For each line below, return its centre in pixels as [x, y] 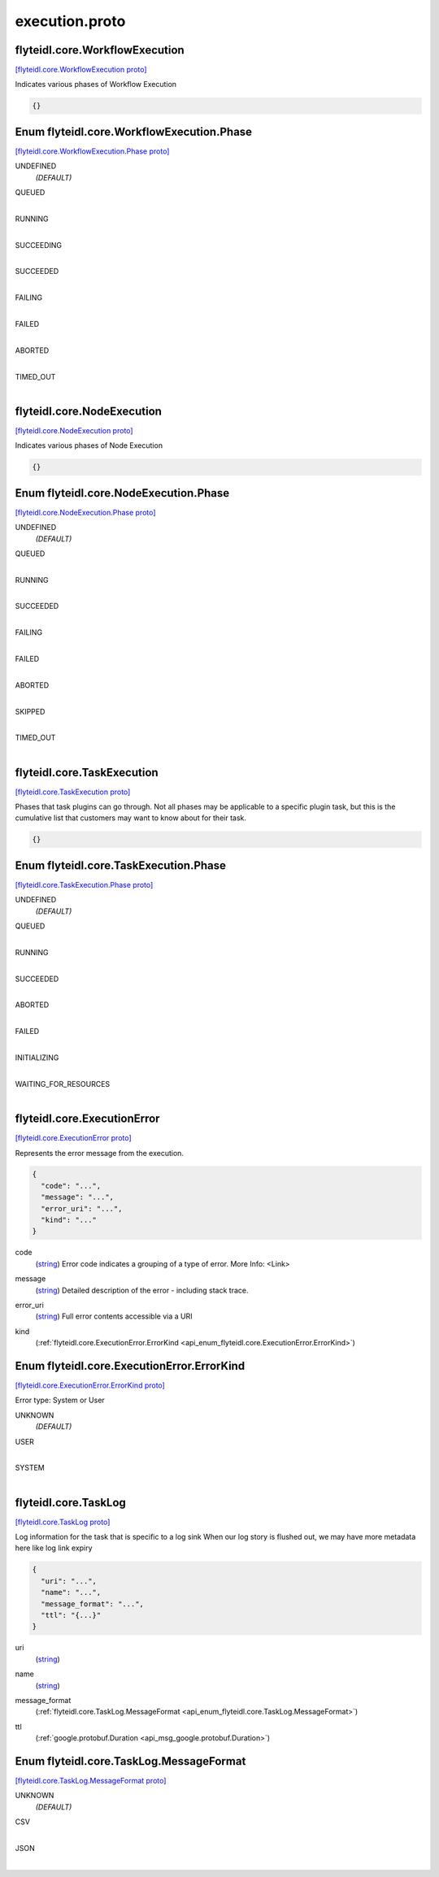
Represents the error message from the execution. [100, 1153]
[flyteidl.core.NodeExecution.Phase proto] [85, 512]
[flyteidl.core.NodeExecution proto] [74, 430]
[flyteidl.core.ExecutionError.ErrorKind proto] [90, 1385]
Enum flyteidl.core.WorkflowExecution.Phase [133, 131]
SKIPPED [30, 711]
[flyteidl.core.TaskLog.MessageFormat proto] [91, 1781]
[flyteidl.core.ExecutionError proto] [73, 1138]
